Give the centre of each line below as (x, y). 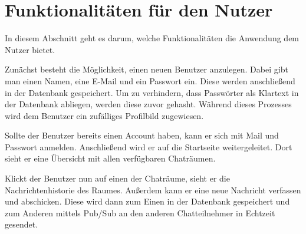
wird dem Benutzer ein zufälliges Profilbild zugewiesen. (104, 115)
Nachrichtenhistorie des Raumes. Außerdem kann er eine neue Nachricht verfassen (153, 189)
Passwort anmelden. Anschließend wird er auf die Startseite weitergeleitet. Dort (149, 146)
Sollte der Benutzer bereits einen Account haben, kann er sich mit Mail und (142, 135)
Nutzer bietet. (30, 49)
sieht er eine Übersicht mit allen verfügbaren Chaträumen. (110, 158)
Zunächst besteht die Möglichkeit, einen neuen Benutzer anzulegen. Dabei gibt (147, 69)
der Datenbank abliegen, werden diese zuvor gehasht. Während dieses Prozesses (148, 104)
